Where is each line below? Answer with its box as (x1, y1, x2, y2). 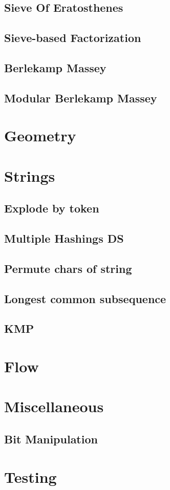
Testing (4, 466, 57, 487)
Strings (4, 165, 55, 186)
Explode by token (4, 200, 99, 216)
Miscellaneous (4, 396, 104, 417)
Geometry (4, 125, 76, 146)
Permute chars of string (4, 260, 132, 276)
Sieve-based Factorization (4, 30, 141, 46)
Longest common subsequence (4, 290, 166, 306)
